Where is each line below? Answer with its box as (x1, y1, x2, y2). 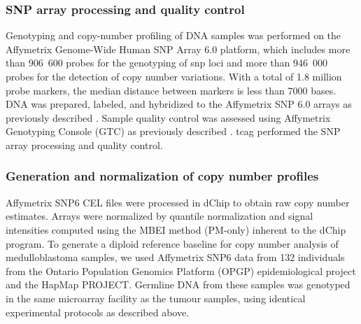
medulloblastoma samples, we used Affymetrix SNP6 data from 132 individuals (6, 250, 345, 265)
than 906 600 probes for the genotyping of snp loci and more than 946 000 (6, 55, 327, 70)
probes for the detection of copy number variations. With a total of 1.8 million (6, 69, 342, 83)
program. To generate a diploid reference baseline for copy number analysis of (6, 236, 339, 251)
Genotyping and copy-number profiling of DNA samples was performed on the (6, 28, 341, 43)
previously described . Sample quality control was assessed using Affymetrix (6, 110, 331, 125)
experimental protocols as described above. (6, 304, 190, 319)
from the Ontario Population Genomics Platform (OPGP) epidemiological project (6, 263, 356, 278)
